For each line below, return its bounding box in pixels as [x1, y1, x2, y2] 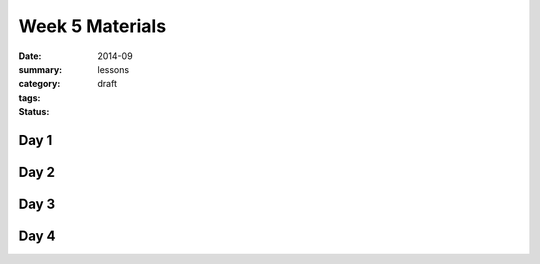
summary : [18, 63, 63, 75]
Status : [18, 106, 50, 118]
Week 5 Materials [18, 15, 167, 37]
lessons [97, 63, 130, 75]
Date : [18, 50, 42, 62]
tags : [18, 91, 41, 104]
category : [18, 78, 61, 90]
